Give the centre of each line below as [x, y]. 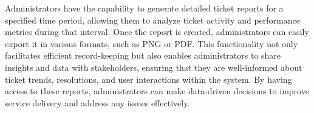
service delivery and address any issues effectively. [97, 102]
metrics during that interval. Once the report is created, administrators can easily [157, 32]
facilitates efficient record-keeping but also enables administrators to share [143, 55]
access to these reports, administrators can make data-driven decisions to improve [157, 91]
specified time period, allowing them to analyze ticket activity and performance [152, 20]
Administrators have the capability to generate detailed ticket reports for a [144, 8]
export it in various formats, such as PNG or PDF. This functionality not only [152, 43]
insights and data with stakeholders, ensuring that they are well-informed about [154, 67]
